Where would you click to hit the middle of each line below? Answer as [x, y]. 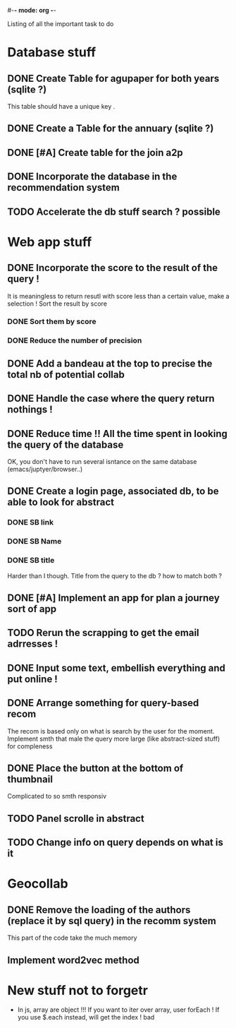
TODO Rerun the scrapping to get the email [103, 633]
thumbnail [30, 779]
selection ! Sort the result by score [57, 304]
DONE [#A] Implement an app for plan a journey [113, 598]
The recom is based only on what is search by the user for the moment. [111, 731]
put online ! [32, 679]
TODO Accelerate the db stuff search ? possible [114, 211]
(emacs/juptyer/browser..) [45, 469]
